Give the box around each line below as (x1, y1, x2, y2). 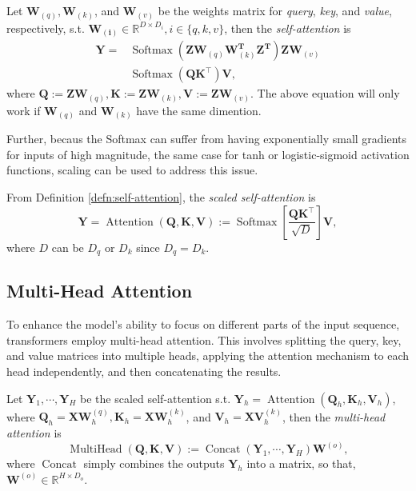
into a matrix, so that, (246, 455, 356, 472)
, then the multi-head (282, 408, 386, 425)
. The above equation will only (250, 85, 400, 102)
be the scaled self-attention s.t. (80, 389, 231, 406)
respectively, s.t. (6, 19, 85, 36)
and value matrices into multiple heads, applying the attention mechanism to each (6, 347, 410, 364)
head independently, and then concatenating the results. (6, 362, 282, 379)
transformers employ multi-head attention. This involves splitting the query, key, (6, 331, 402, 348)
